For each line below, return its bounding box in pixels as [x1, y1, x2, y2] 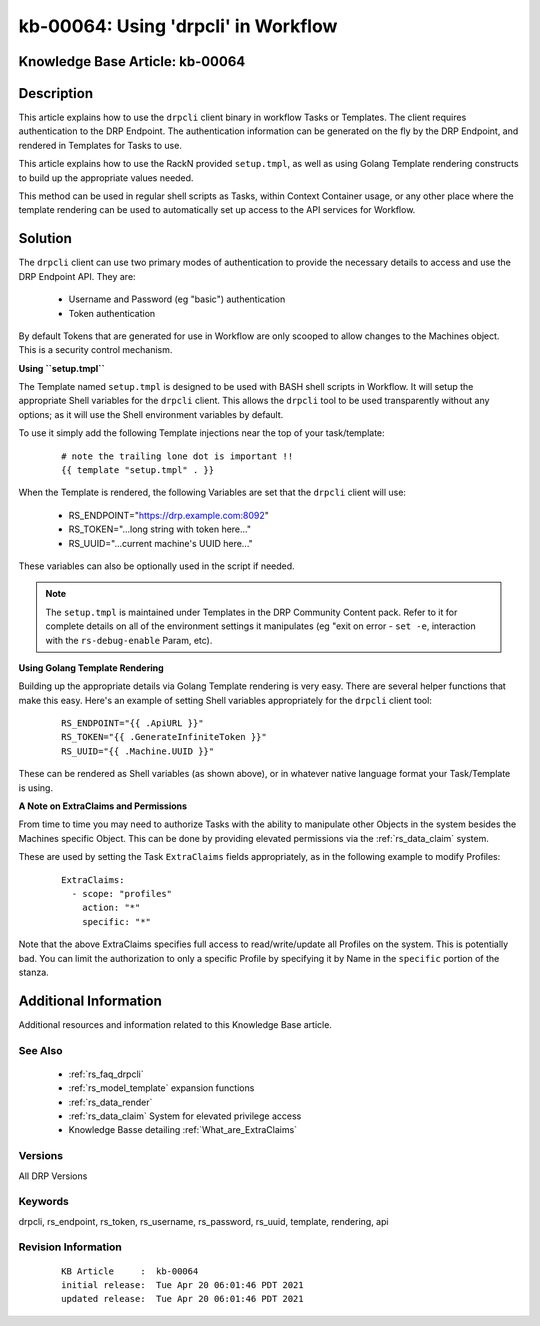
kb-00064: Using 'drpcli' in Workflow [18, 15, 338, 37]
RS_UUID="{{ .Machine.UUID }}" [61, 745, 215, 757]
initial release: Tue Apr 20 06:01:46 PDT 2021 [61, 1280, 304, 1290]
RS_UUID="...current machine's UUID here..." [68, 537, 254, 549]
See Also [18, 1043, 63, 1057]
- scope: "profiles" [71, 888, 173, 899]
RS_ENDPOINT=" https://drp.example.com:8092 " [68, 509, 270, 521]
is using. [18, 781, 54, 794]
